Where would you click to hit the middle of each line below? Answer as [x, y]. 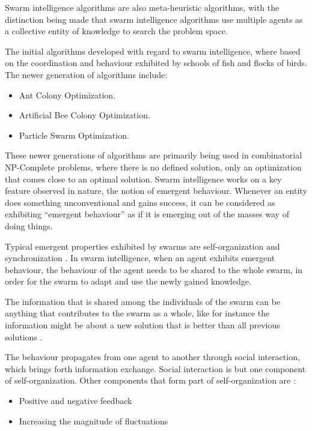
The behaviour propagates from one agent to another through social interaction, [152, 357]
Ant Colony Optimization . [67, 95]
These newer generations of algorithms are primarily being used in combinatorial [154, 155]
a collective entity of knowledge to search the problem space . [116, 31]
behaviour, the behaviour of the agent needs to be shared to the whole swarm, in [154, 269]
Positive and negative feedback [75, 401]
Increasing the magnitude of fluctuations [93, 420]
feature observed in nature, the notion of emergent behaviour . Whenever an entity [156, 191]
